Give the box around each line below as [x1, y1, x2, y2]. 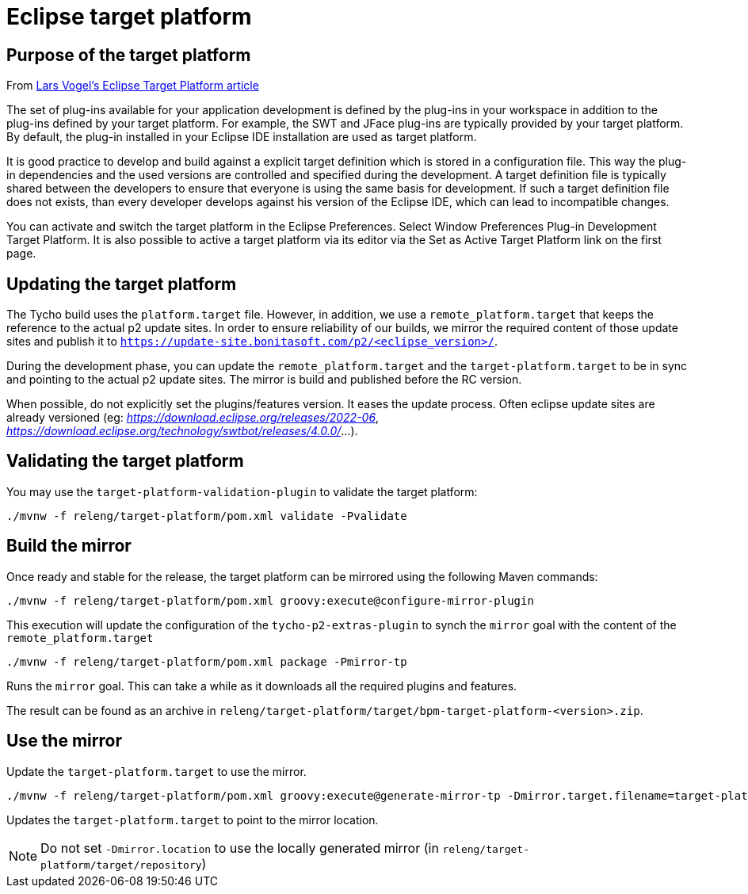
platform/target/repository [40, 858, 202, 871]
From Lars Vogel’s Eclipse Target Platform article [6, 78, 259, 93]
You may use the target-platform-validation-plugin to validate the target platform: [6, 484, 478, 499]
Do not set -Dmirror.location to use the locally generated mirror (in [40, 839, 439, 856]
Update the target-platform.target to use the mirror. [6, 764, 307, 778]
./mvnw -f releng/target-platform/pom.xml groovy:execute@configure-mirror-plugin [6, 594, 534, 607]
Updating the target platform [6, 273, 237, 294]
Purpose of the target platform [6, 44, 251, 65]
